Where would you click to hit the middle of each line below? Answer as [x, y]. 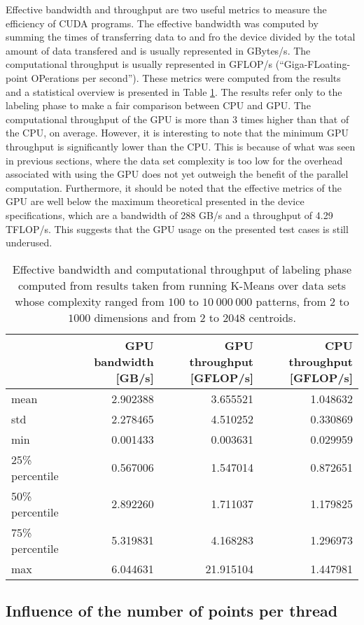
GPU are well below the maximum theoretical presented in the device [155, 201]
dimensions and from [145, 317]
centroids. [272, 317]
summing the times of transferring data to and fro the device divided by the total [181, 37]
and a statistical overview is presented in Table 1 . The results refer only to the [174, 91]
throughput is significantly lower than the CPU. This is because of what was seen [181, 146]
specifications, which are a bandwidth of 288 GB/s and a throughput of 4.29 [169, 215]
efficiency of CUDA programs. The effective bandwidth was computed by [162, 23]
